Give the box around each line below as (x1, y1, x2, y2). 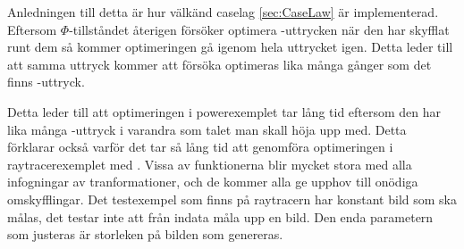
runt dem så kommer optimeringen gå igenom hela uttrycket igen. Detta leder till (7, 37, 453, 56)
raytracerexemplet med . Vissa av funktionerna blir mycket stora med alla (7, 154, 412, 173)
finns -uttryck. (7, 72, 85, 91)
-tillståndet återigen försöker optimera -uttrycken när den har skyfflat (69, 20, 450, 38)
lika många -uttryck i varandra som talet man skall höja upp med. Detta (7, 120, 407, 138)
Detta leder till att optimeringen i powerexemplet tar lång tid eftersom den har (7, 102, 442, 120)
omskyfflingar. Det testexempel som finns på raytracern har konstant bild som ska (7, 189, 457, 208)
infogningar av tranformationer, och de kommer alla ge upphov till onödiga (7, 172, 418, 191)
